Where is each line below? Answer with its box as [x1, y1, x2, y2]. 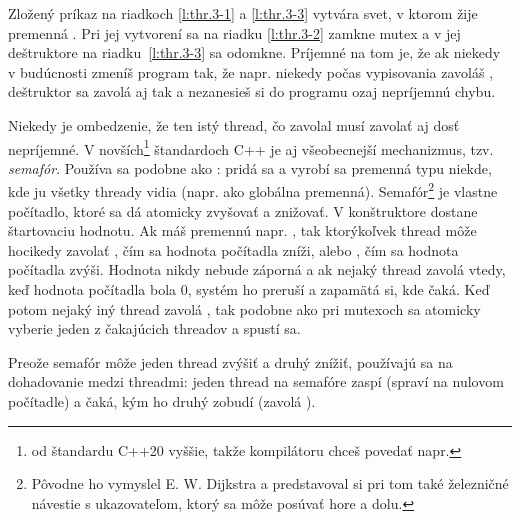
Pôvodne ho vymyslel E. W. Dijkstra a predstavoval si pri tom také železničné [31, 473, 509, 494]
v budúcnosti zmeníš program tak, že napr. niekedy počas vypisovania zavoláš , [8, 61, 494, 82]
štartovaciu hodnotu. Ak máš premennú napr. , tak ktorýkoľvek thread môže [8, 220, 477, 241]
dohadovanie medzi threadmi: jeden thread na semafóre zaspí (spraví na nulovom [8, 371, 504, 392]
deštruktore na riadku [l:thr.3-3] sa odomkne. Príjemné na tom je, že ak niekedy [8, 42, 501, 63]
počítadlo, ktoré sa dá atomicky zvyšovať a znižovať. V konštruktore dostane [8, 200, 478, 221]
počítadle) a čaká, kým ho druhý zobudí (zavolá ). [8, 391, 316, 411]
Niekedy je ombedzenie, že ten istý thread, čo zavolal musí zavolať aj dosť [8, 114, 460, 135]
